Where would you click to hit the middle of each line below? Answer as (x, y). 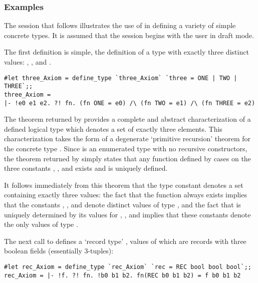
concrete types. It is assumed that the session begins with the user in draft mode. (129, 35)
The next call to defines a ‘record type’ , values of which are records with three (125, 241)
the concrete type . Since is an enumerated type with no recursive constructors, (126, 148)
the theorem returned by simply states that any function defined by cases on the (127, 158)
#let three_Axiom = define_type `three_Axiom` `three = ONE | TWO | (121, 78)
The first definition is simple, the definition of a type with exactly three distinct (126, 52)
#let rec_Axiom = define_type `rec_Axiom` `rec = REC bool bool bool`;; (128, 267)
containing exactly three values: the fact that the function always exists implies (125, 195)
